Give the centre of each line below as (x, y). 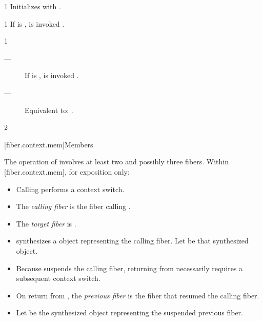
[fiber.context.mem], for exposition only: (67, 171)
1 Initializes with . (33, 6)
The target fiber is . (46, 223)
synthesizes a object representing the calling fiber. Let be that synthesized (132, 241)
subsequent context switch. (58, 278)
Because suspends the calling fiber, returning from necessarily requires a (129, 268)
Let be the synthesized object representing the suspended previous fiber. (129, 313)
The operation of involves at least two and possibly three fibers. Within (117, 162)
